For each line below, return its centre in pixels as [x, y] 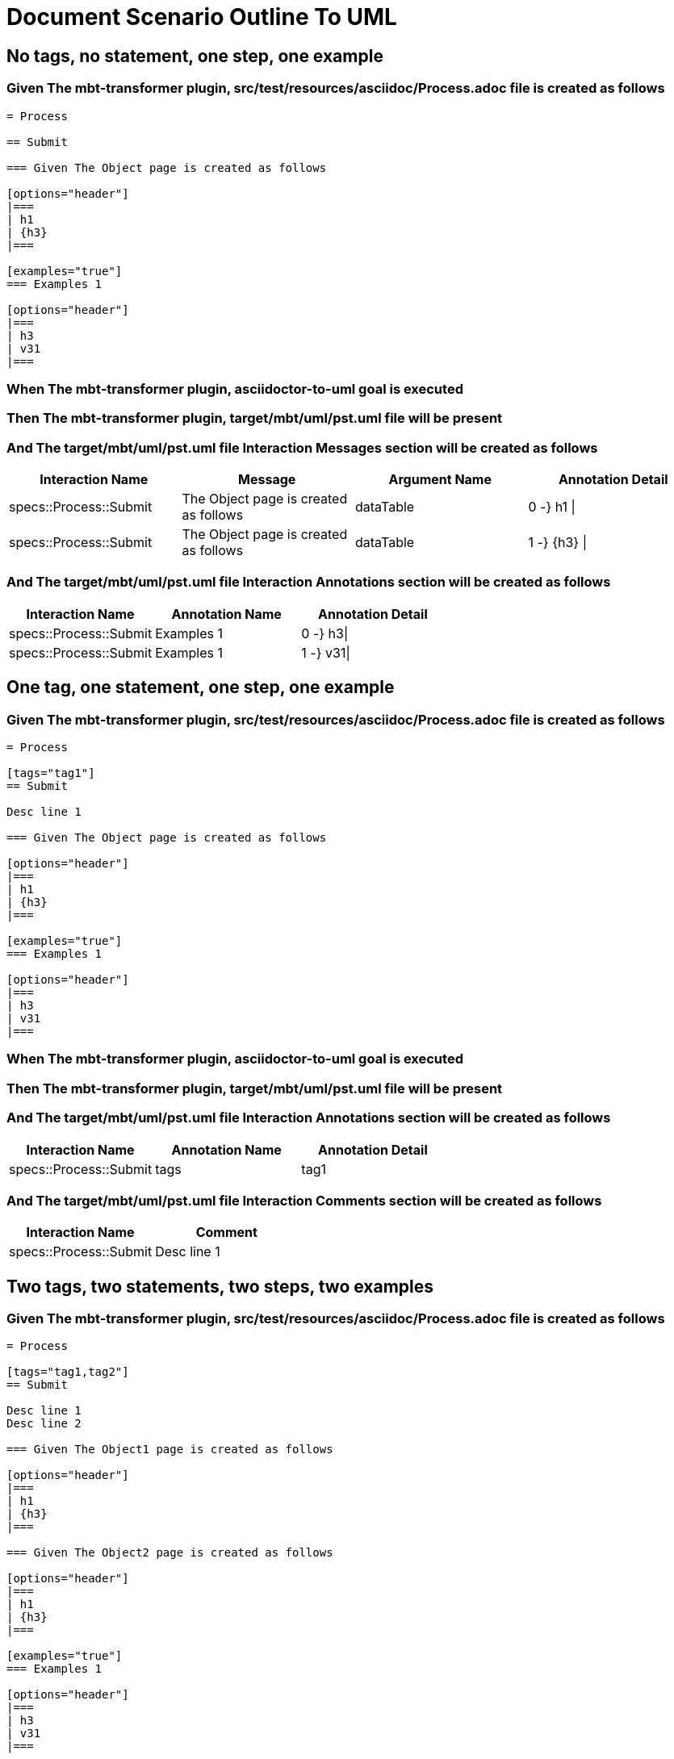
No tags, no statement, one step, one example [195, 56]
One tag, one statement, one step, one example [201, 687]
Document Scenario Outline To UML [202, 17]
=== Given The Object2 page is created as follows [170, 1553]
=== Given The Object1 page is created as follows [170, 1450]
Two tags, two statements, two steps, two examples [220, 1286]
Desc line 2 [44, 1424]
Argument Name [440, 480]
